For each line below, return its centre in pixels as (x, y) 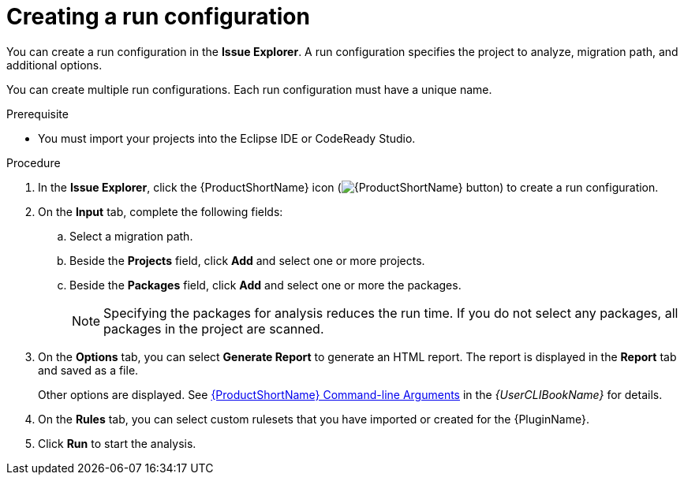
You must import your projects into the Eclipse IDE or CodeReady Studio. (227, 138)
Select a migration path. (131, 236)
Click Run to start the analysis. (117, 443)
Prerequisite (37, 114)
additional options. (54, 65)
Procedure (34, 162)
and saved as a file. (88, 370)
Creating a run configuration (158, 17)
